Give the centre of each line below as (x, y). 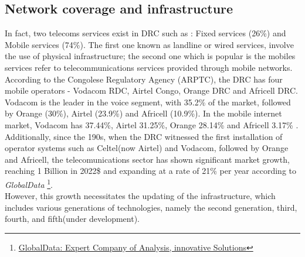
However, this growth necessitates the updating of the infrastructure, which (140, 196)
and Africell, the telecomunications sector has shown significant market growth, (147, 159)
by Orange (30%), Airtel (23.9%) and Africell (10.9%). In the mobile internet (143, 113)
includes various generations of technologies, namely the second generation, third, (151, 207)
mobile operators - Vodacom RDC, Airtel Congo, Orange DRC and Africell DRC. (151, 90)
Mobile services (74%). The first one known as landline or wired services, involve (149, 44)
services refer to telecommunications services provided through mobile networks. (149, 67)
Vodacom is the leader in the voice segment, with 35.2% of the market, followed (148, 102)
